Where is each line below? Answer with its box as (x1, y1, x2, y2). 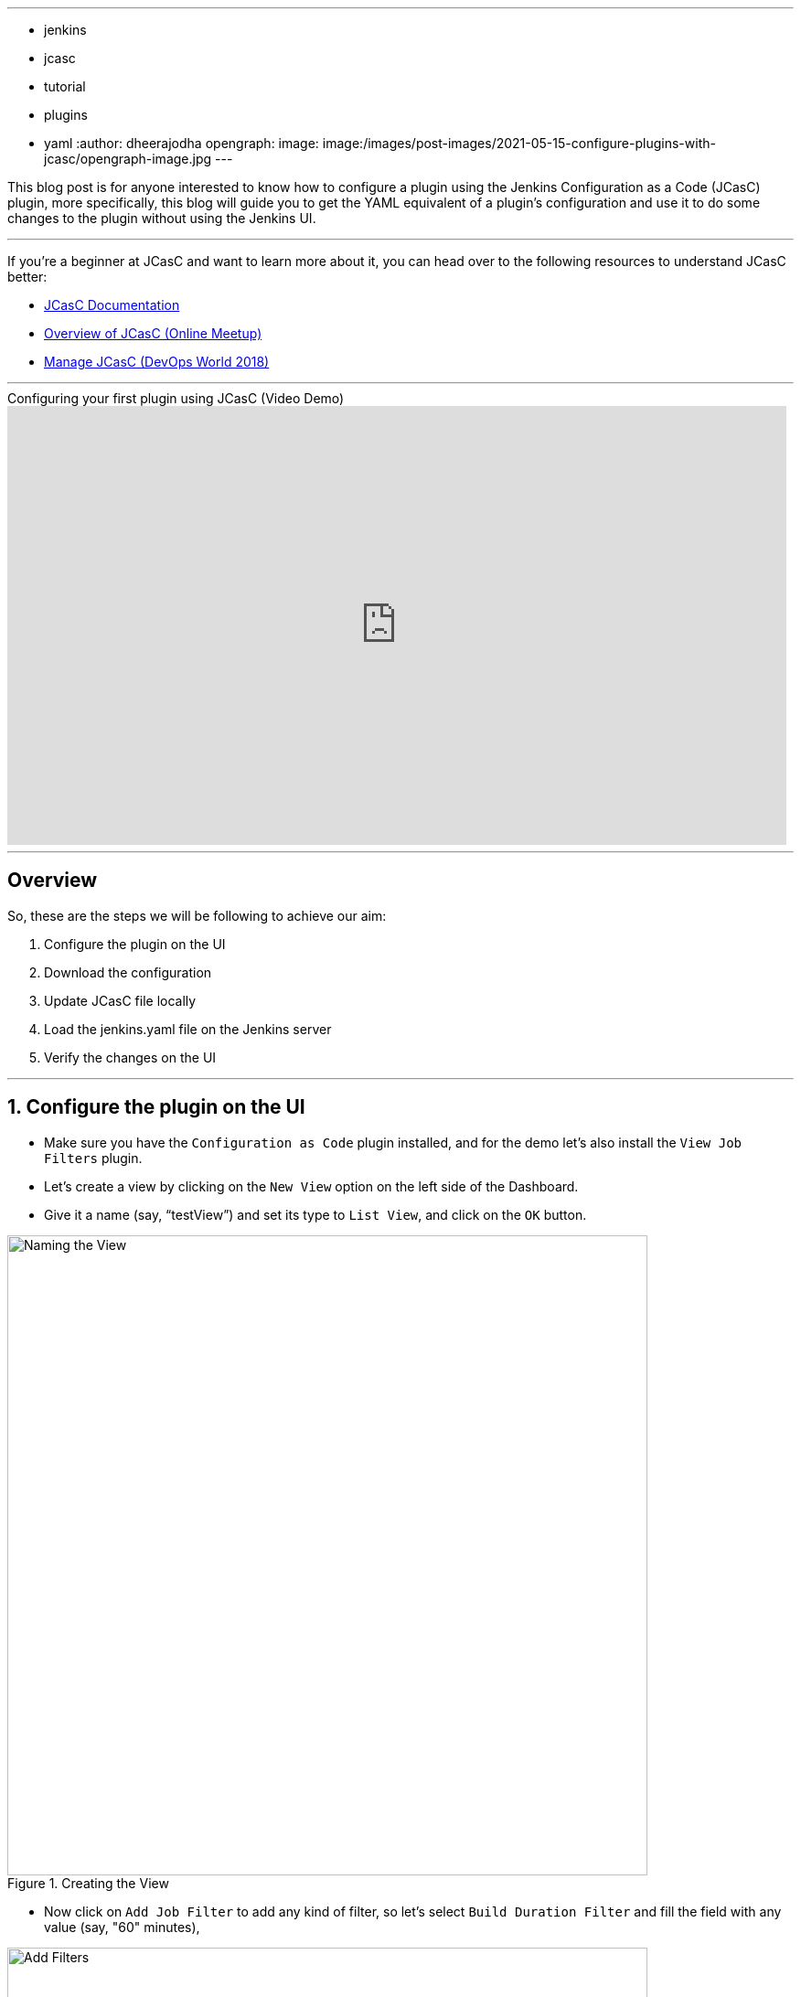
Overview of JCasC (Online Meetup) (44, 326, 262, 341)
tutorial (44, 79, 86, 94)
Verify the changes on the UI (44, 1049, 217, 1065)
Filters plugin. (44, 1149, 143, 1166)
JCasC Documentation (44, 297, 180, 313)
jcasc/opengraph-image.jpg (44, 151, 212, 166)
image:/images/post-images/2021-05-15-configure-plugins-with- (322, 135, 716, 151)
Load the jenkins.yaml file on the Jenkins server (44, 1020, 332, 1037)
